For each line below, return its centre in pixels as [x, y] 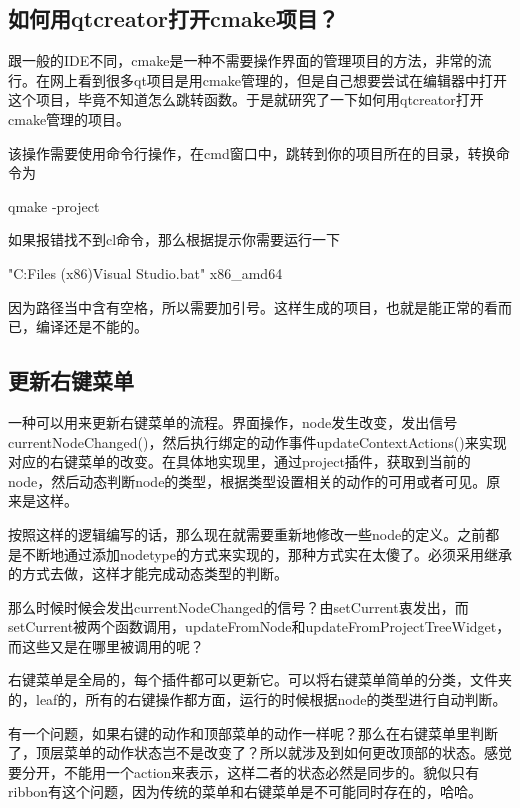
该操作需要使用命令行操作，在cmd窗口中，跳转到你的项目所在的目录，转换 [252, 152]
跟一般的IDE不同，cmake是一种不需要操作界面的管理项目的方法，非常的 [243, 60]
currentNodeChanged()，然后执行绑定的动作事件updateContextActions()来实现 [257, 441]
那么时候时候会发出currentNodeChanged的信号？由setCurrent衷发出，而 [238, 606]
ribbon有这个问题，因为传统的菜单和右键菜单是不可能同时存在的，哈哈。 [245, 791]
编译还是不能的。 [91, 326]
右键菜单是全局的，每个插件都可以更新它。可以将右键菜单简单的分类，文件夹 [260, 679]
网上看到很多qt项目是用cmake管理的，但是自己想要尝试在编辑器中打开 [278, 79]
